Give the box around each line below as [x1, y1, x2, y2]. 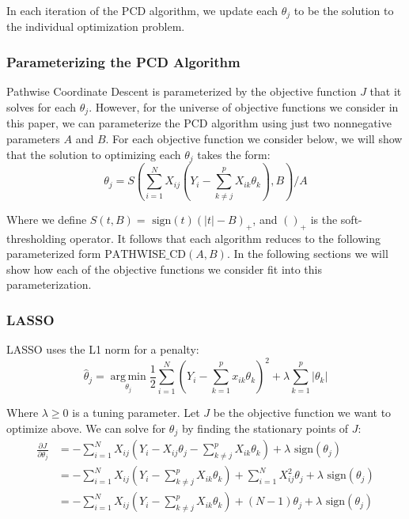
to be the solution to [293, 2, 394, 18]
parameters [6, 130, 60, 146]
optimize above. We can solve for [6, 419, 166, 436]
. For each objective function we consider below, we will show [105, 130, 403, 146]
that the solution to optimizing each [6, 146, 181, 162]
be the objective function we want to [213, 404, 392, 421]
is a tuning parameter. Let [72, 404, 200, 421]
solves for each [6, 98, 77, 115]
